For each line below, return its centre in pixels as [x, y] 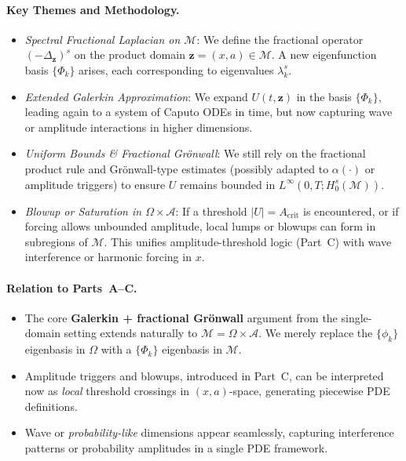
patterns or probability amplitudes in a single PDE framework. [176, 448]
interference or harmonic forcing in [108, 257]
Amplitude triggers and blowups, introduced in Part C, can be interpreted [204, 375]
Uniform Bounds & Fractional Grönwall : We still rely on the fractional [195, 153]
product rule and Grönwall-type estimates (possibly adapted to [177, 168]
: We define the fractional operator [280, 39]
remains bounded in [228, 184]
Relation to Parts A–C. [72, 287]
